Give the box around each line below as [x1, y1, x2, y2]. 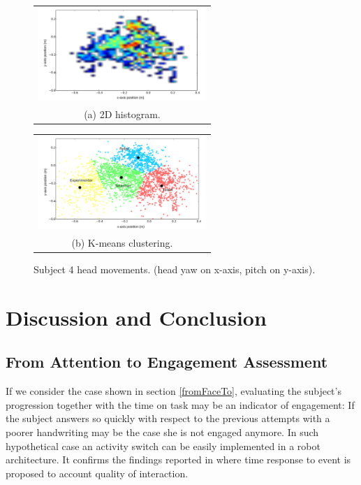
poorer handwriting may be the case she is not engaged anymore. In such [6, 424, 319, 439]
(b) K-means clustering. [71, 235, 173, 249]
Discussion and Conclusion [6, 303, 267, 331]
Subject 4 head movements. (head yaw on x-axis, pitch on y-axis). [34, 262, 316, 277]
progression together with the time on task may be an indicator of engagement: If [6, 397, 355, 412]
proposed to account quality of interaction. [6, 465, 189, 480]
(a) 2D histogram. [84, 106, 161, 121]
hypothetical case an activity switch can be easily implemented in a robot [6, 438, 321, 453]
